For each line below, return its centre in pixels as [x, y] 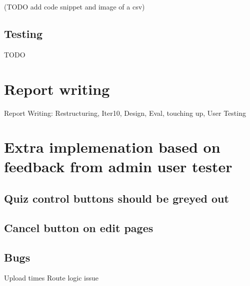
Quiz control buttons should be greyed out [116, 198]
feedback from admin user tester [118, 166]
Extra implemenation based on [112, 147]
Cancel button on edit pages [79, 227]
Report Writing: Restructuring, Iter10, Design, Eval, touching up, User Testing [125, 113]
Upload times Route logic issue [51, 278]
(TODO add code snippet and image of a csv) [74, 6]
